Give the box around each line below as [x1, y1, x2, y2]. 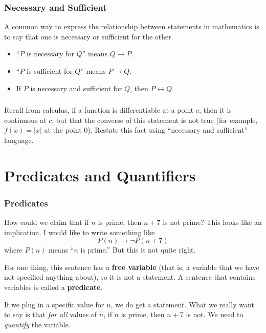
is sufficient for [27, 66, 73, 76]
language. [4, 134, 34, 145]
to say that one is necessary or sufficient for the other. [4, 31, 173, 41]
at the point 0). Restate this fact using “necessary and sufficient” [44, 124, 248, 135]
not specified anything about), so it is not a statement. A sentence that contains [4, 272, 256, 282]
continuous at [4, 114, 47, 125]
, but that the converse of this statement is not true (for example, [52, 114, 258, 125]
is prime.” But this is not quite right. [80, 244, 196, 255]
